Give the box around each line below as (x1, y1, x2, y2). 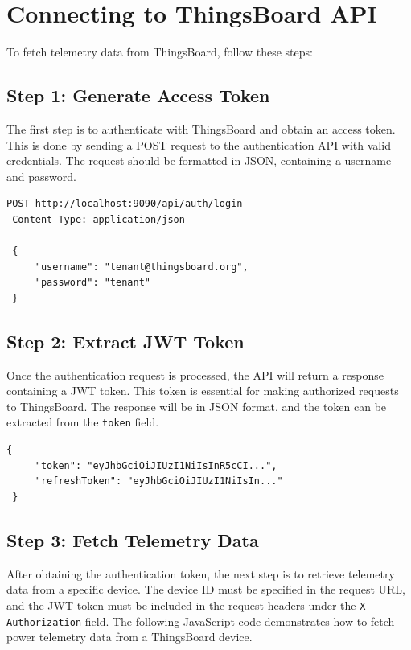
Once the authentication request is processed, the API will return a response (6, 366, 384, 383)
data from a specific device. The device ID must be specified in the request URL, (6, 581, 405, 598)
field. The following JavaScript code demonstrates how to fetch (84, 612, 395, 629)
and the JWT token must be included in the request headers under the (6, 596, 356, 613)
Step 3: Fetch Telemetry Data (6, 527, 259, 552)
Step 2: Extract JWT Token (6, 328, 245, 353)
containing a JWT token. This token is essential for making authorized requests (6, 382, 399, 399)
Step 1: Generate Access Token (6, 83, 270, 108)
